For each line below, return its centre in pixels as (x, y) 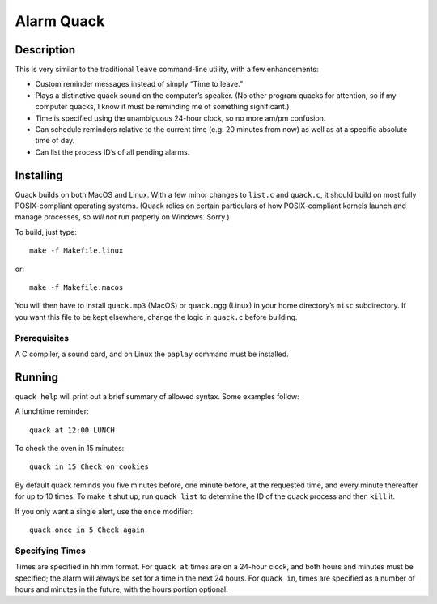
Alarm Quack (60, 21)
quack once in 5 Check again (87, 530)
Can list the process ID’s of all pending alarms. (112, 152)
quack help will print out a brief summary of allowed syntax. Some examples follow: (157, 396)
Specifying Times (51, 551)
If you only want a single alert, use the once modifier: (104, 511)
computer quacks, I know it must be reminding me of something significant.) (162, 107)
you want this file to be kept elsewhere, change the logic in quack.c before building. (156, 317)
